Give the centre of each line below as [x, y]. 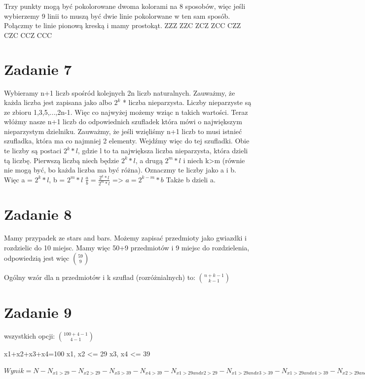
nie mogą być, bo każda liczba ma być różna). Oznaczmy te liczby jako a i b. [120, 170]
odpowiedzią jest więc [37, 258]
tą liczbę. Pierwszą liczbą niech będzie [62, 160]
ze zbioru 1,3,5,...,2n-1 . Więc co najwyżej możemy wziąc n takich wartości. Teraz [126, 112]
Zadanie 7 [38, 69]
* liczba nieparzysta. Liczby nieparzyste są [187, 102]
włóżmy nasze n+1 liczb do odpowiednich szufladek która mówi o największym [123, 121]
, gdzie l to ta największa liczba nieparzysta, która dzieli [163, 151]
